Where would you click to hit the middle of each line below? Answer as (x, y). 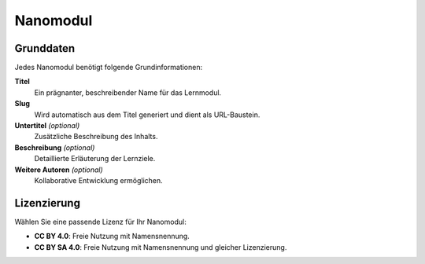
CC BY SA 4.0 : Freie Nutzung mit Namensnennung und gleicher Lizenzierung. (161, 247)
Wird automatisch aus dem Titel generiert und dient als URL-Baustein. (147, 115)
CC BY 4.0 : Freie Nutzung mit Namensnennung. (112, 236)
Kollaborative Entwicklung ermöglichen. (98, 180)
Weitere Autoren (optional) (59, 170)
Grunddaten (45, 48)
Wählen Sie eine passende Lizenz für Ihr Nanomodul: (100, 222)
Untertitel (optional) (47, 126)
